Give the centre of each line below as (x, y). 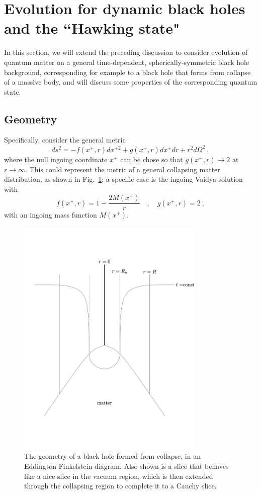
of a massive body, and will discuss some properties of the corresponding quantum (131, 82)
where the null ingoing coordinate (56, 159)
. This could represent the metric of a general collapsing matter (123, 169)
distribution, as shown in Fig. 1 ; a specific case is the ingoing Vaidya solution (123, 179)
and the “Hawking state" (92, 28)
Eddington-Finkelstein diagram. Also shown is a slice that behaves (126, 466)
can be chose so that (152, 159)
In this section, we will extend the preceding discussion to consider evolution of (126, 52)
